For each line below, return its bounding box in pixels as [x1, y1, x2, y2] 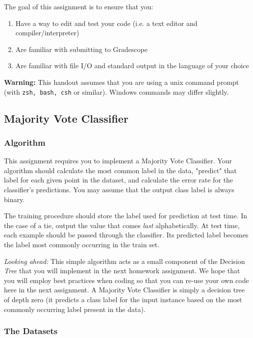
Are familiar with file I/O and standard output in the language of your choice [15, 60, 249, 71]
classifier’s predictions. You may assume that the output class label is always [4, 184, 234, 194]
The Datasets [4, 325, 58, 337]
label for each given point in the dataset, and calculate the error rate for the [4, 175, 233, 185]
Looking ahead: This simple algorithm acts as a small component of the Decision [4, 256, 245, 266]
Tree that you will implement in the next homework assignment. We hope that [4, 265, 240, 276]
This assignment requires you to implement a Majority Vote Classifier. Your [4, 156, 232, 166]
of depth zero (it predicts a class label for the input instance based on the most [4, 294, 242, 304]
